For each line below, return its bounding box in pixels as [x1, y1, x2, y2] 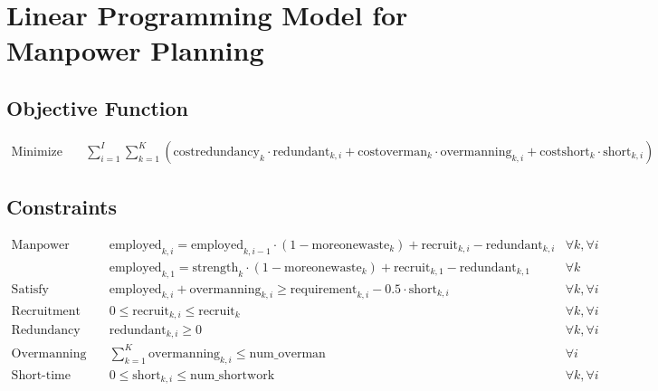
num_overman [249, 347, 326, 360]
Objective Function [6, 93, 189, 121]
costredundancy [173, 145, 260, 158]
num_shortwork [189, 368, 275, 382]
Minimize [11, 145, 62, 158]
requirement [290, 282, 358, 296]
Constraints [6, 193, 117, 221]
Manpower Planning [6, 32, 264, 69]
